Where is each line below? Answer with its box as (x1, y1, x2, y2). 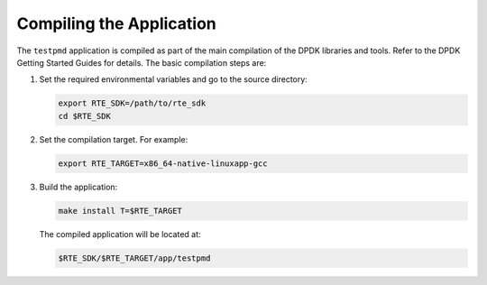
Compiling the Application (16, 14, 216, 33)
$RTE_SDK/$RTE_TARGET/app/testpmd (58, 253, 211, 263)
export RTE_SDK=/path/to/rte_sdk (58, 98, 207, 108)
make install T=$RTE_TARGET (58, 206, 182, 216)
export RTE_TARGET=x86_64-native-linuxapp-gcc (58, 158, 268, 169)
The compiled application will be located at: (39, 228, 202, 239)
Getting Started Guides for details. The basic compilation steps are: (16, 57, 267, 68)
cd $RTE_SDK (58, 111, 112, 121)
